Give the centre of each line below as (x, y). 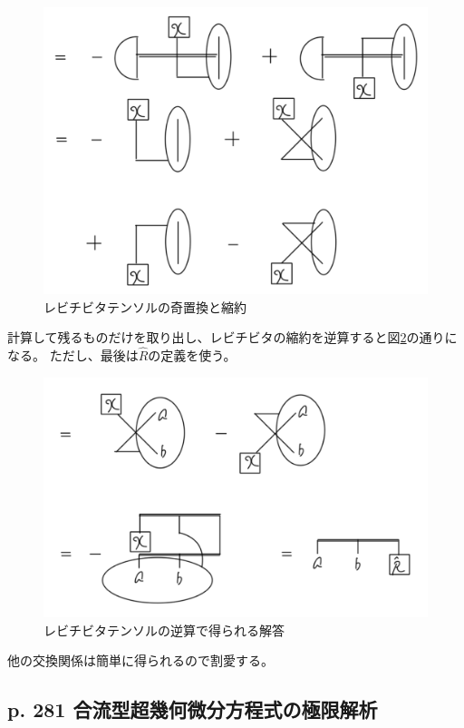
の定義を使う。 (192, 354)
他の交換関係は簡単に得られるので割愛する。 (140, 660)
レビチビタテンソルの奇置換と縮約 (145, 306)
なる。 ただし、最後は (73, 354)
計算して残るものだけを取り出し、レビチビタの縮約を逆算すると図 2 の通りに (232, 337)
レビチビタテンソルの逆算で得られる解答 (164, 630)
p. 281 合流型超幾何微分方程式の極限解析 (193, 709)
